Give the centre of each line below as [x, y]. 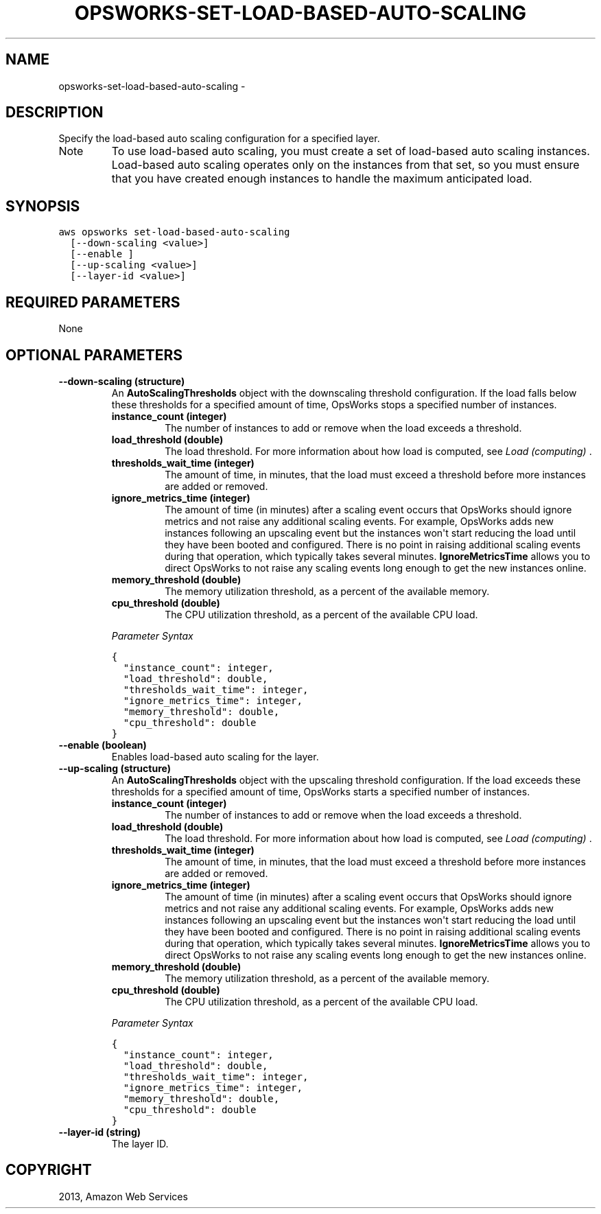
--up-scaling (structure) [115, 768]
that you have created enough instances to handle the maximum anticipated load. [322, 179]
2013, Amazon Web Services [123, 1196]
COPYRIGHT [49, 1170]
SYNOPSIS [43, 206]
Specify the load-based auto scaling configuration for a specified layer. [219, 139]
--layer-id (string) [99, 1132]
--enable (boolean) [103, 745]
